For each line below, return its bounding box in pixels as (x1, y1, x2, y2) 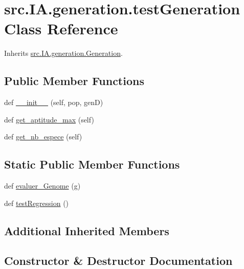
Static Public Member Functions (4, 156, 180, 172)
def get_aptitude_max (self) (4, 114, 94, 125)
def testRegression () (4, 197, 69, 208)
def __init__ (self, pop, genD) (4, 97, 103, 108)
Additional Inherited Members (4, 222, 169, 238)
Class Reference (4, 18, 118, 39)
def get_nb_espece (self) (4, 131, 82, 142)
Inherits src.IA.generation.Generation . (4, 48, 123, 58)
